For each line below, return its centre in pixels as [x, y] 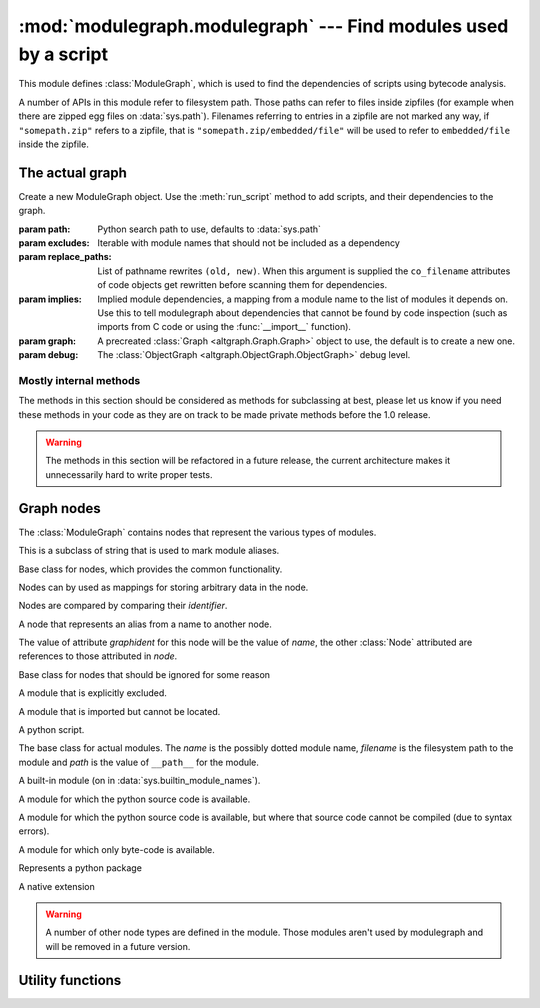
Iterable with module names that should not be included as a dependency [248, 242]
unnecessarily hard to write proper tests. [129, 474]
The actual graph [72, 172]
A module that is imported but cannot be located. [119, 711]
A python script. [51, 730]
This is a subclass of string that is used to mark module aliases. [149, 551]
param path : [44, 229]
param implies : [50, 299]
